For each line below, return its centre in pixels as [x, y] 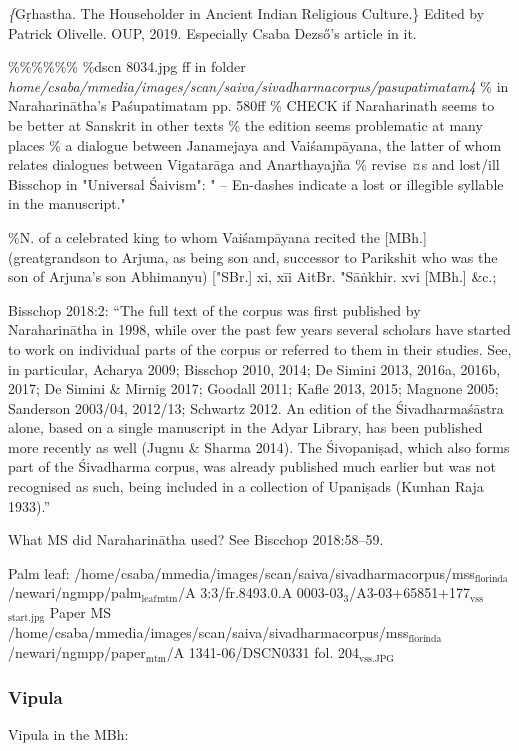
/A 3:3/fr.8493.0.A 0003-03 [261, 592]
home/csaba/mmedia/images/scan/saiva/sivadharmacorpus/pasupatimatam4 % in [258, 85]
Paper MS [80, 612]
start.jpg [26, 618]
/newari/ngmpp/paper [77, 652]
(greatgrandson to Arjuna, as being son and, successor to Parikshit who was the [253, 256]
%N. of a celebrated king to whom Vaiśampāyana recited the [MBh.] [217, 236]
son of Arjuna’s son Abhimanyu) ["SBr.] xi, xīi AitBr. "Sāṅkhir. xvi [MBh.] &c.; [252, 276]
